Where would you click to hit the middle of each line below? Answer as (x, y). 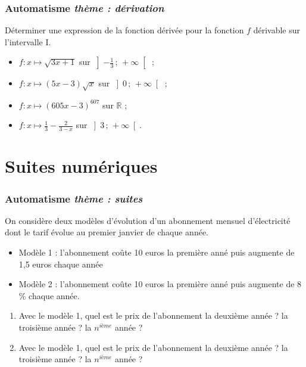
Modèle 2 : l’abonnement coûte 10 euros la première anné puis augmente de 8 (160, 284)
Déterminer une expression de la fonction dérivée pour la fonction (124, 30)
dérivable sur (277, 30)
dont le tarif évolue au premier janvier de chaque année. (107, 232)
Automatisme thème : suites (74, 198)
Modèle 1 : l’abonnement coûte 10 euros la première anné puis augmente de (157, 252)
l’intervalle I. (28, 41)
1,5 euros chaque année (61, 264)
